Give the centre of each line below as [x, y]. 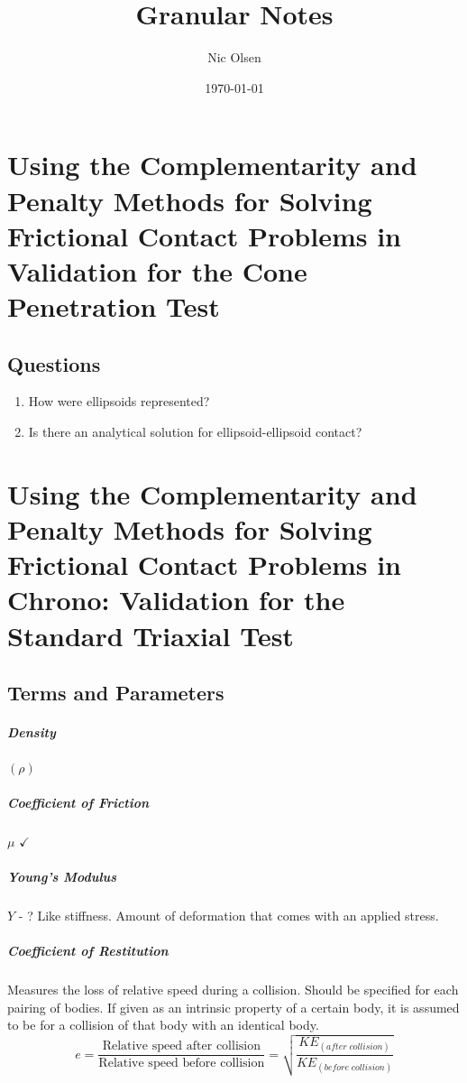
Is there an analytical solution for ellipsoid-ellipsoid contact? [195, 432]
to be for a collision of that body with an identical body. [163, 1025]
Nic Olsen [234, 57]
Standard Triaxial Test [151, 635]
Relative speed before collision [182, 1064]
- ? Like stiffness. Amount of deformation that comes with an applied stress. [229, 915]
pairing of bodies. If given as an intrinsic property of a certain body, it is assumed [233, 1007]
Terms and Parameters [116, 693]
